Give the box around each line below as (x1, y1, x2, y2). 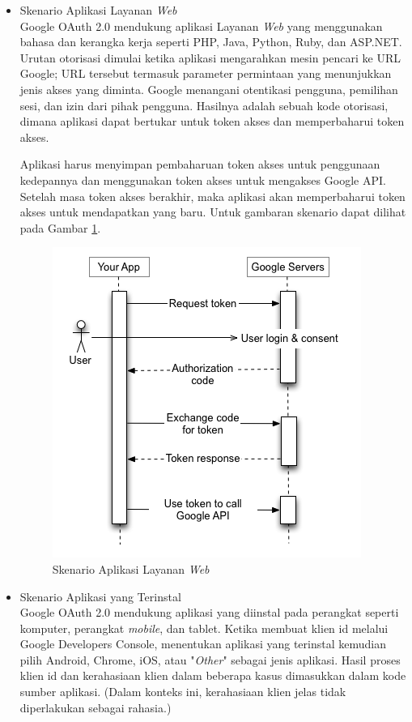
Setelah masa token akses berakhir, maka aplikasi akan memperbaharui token (19, 187, 406, 204)
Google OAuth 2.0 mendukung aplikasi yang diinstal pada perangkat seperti (19, 604, 399, 621)
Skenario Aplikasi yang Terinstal (19, 587, 181, 605)
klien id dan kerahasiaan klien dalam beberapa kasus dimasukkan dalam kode (19, 667, 406, 684)
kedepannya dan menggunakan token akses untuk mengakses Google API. (19, 171, 386, 188)
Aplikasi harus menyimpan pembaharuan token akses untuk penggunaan (19, 156, 380, 173)
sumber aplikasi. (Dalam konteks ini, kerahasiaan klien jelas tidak (19, 683, 346, 700)
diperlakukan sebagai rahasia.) (19, 699, 172, 716)
